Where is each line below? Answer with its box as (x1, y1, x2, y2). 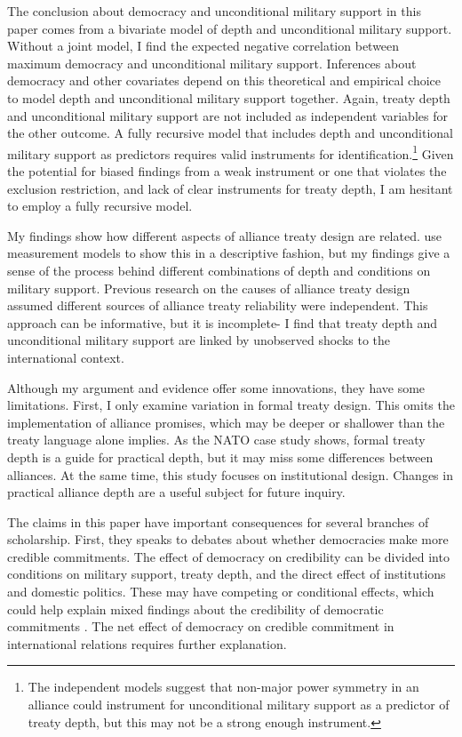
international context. (7, 348, 124, 366)
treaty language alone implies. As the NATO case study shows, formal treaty (7, 430, 426, 449)
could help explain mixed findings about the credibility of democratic (7, 599, 384, 618)
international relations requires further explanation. (7, 634, 287, 653)
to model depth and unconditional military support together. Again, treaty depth (7, 88, 450, 107)
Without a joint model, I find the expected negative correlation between (7, 36, 400, 55)
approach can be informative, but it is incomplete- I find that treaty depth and (7, 313, 438, 332)
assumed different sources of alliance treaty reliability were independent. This (7, 296, 428, 315)
